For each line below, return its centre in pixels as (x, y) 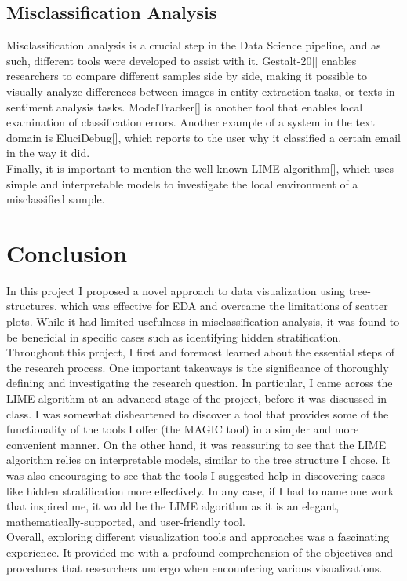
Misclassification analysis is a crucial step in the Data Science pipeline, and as (194, 45)
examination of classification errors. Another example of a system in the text (191, 122)
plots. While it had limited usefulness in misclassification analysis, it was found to (203, 322)
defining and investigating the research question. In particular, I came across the (200, 383)
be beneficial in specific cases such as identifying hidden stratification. (174, 336)
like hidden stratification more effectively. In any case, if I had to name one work (200, 490)
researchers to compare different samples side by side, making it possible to (187, 76)
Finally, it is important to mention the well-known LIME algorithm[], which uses (200, 168)
